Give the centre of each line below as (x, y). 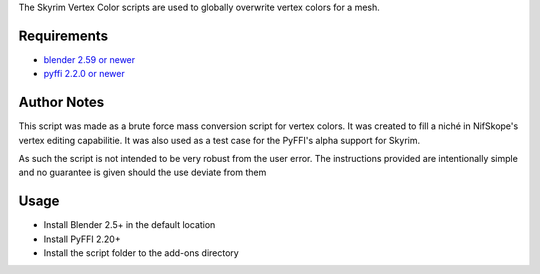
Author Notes (61, 102)
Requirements (63, 35)
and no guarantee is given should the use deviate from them (142, 172)
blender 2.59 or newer (89, 59)
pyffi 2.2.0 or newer (84, 74)
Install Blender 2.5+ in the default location (129, 225)
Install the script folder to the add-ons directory (141, 253)
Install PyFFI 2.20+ (82, 239)
